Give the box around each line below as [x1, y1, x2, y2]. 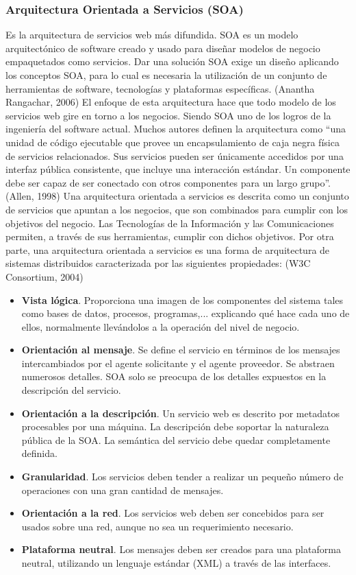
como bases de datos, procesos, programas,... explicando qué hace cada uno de [21, 306, 350, 320]
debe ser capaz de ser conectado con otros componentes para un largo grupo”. [5, 175, 331, 189]
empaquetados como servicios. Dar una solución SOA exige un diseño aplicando [5, 54, 339, 69]
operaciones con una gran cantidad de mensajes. [21, 482, 224, 497]
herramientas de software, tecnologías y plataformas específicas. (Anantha [5, 81, 315, 95]
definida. [21, 446, 58, 460]
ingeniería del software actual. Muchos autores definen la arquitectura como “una [5, 121, 346, 136]
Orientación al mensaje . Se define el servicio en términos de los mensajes [21, 342, 340, 357]
